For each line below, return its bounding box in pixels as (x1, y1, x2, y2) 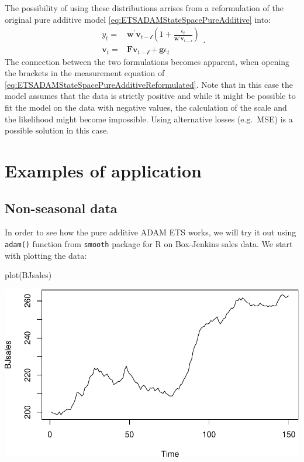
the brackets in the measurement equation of (5, 67, 165, 79)
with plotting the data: (5, 249, 87, 261)
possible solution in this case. (5, 124, 109, 136)
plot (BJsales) (5, 269, 52, 281)
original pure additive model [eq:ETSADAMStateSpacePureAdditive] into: (5, 13, 271, 25)
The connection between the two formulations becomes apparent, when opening (5, 55, 290, 67)
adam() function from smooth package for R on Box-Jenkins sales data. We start (5, 238, 293, 250)
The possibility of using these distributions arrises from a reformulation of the (5, 2, 284, 13)
